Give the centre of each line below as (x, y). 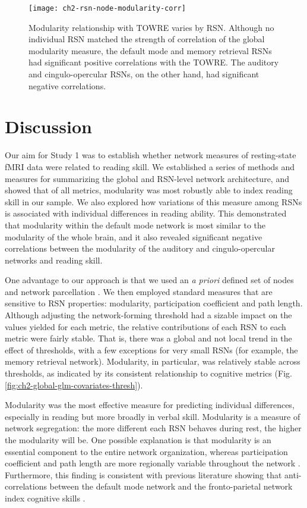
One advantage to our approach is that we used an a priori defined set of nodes (149, 280)
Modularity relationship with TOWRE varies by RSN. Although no (151, 27)
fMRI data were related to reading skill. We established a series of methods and (150, 166)
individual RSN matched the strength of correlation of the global (147, 39)
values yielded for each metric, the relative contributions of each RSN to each (145, 326)
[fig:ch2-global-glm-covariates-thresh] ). (74, 385)
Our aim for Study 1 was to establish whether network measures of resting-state (151, 155)
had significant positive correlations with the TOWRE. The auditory (154, 62)
